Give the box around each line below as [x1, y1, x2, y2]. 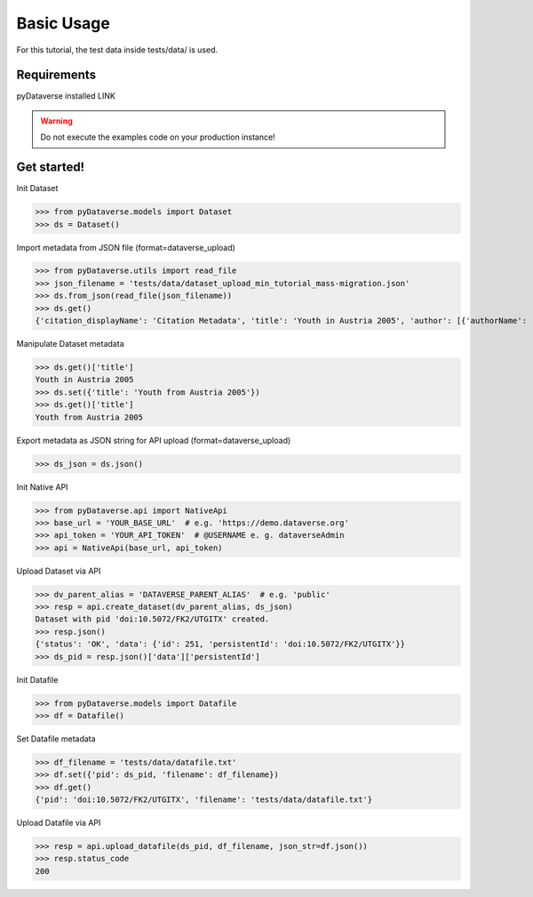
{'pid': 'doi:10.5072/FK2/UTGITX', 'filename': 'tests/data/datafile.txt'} [35, 795, 373, 805]
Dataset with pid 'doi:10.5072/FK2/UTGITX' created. [35, 614, 270, 624]
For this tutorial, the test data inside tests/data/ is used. [16, 44, 219, 55]
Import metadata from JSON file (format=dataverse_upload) [16, 242, 235, 252]
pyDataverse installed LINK [16, 91, 115, 101]
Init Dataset [16, 183, 59, 194]
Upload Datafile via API [16, 818, 101, 829]
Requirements [16, 68, 97, 83]
